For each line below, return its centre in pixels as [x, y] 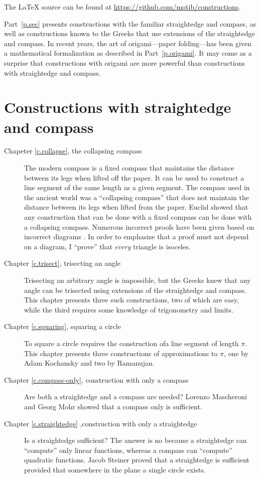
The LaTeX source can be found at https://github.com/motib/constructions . [122, 7]
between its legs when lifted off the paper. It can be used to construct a [134, 177]
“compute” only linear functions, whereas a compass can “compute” [128, 450]
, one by [236, 353]
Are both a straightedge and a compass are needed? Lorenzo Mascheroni [136, 396]
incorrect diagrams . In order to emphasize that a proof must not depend [137, 236]
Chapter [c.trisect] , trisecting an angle [62, 263]
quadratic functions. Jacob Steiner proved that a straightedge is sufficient [137, 460]
